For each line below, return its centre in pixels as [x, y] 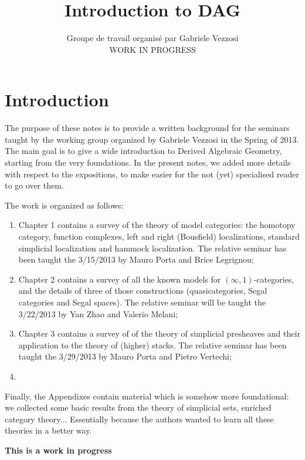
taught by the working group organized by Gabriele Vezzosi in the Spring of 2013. [152, 139]
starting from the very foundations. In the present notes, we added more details [148, 162]
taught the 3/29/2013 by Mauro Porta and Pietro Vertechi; [125, 356]
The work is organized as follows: [64, 205]
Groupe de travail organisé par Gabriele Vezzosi [152, 38]
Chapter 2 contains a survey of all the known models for [120, 279]
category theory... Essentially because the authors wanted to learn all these [139, 419]
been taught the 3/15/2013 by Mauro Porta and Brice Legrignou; [136, 259]
